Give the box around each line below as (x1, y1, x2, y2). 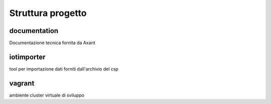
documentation (9, 26, 59, 35)
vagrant (9, 79, 35, 87)
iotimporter (9, 52, 46, 61)
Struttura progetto (9, 7, 87, 18)
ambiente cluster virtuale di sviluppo (9, 92, 85, 98)
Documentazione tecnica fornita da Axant (9, 40, 95, 46)
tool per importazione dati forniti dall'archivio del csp (9, 65, 119, 72)
